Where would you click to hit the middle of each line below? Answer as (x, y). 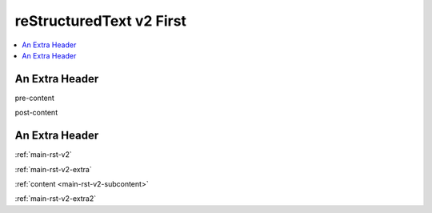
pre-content (35, 98)
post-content (36, 113)
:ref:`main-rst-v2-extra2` (55, 199)
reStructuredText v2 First (101, 21)
